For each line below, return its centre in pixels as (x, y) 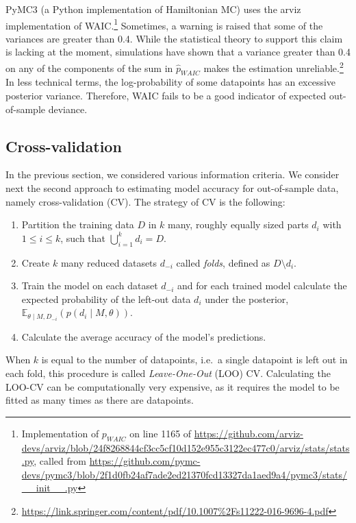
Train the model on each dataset (90, 285)
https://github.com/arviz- (249, 433)
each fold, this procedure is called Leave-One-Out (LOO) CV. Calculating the (168, 373)
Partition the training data (78, 224)
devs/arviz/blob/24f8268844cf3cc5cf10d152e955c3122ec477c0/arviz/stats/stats (186, 447)
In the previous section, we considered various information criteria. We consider (173, 174)
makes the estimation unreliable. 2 (274, 67)
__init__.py (50, 488)
